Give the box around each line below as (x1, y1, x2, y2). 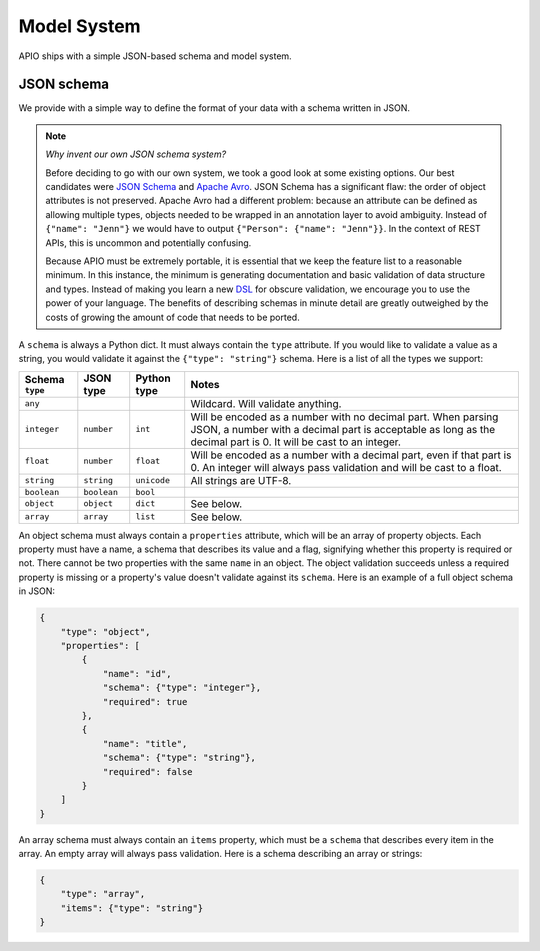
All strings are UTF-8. (190, 473, 292, 487)
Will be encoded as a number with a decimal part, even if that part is (190, 448, 512, 462)
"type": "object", (60, 626, 151, 637)
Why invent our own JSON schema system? (45, 148, 227, 160)
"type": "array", (60, 888, 146, 900)
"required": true (102, 696, 188, 707)
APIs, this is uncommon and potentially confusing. (45, 236, 252, 249)
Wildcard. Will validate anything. (190, 396, 342, 410)
